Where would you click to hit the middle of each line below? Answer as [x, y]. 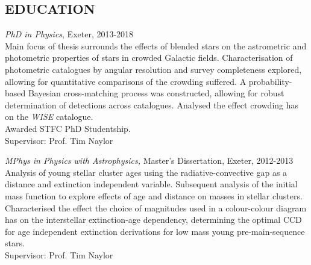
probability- [270, 81]
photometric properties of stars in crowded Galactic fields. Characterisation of [149, 58]
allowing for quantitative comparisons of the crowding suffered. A [126, 81]
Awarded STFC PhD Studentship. [68, 128]
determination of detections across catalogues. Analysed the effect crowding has [152, 104]
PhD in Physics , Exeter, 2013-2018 [69, 34]
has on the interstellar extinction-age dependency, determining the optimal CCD [153, 220]
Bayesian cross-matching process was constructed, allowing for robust [156, 93]
